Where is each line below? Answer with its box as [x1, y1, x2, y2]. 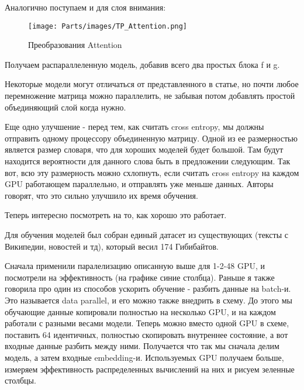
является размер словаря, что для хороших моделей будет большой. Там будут [5, 143, 284, 156]
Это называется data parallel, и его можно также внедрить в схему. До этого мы [5, 294, 292, 306]
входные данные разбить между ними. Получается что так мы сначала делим [5, 340, 279, 352]
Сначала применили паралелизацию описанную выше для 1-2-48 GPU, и [5, 260, 265, 272]
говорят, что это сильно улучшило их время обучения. [5, 189, 198, 201]
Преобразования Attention [28, 39, 122, 51]
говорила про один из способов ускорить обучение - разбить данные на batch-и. [5, 282, 291, 295]
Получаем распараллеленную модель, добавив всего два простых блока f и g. [5, 58, 280, 70]
